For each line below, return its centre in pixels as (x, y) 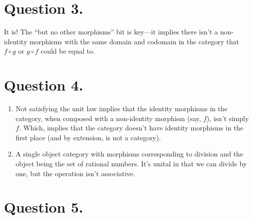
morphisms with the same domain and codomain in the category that (134, 41)
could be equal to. (68, 51)
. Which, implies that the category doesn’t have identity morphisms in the (131, 128)
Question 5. (44, 207)
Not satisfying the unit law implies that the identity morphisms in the (122, 109)
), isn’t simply (228, 118)
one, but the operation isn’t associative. (75, 173)
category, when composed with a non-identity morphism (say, (108, 118)
